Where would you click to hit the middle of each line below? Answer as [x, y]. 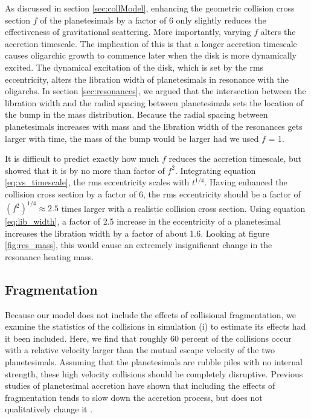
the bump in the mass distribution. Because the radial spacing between [136, 114]
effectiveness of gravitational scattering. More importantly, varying [128, 32]
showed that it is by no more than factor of [85, 170]
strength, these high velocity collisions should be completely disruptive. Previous [154, 373]
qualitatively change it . [49, 409]
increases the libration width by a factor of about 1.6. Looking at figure [137, 233]
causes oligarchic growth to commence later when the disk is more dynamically [151, 55]
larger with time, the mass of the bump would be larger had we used [132, 138]
